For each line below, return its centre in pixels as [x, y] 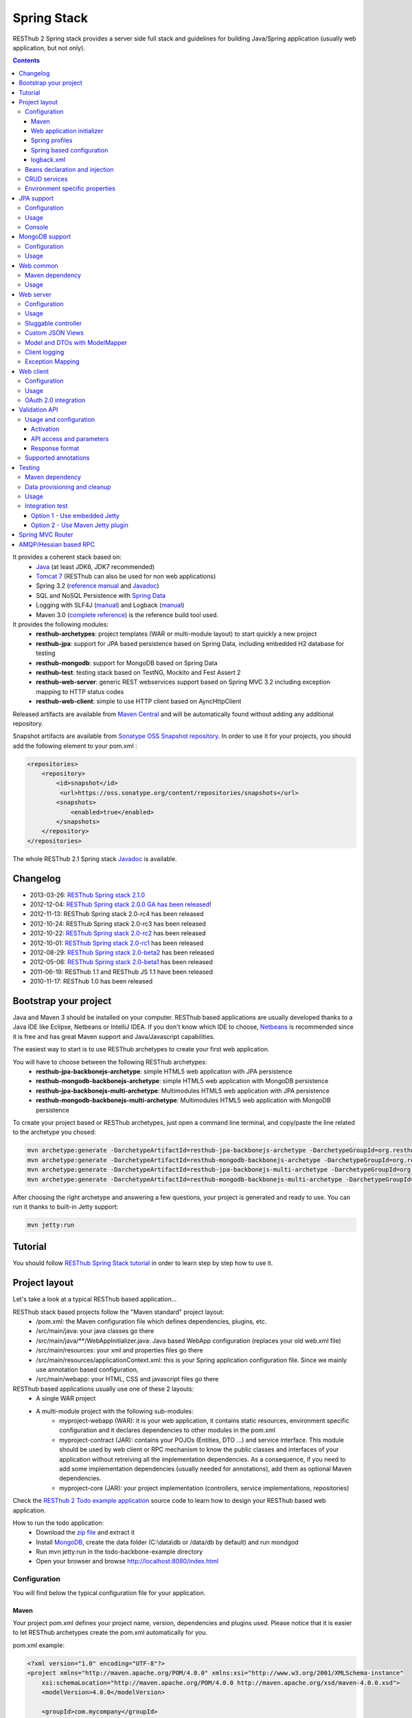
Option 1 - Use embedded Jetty [76, 515]
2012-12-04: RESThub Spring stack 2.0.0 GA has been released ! [121, 904]
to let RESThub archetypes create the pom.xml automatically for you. [110, 1633]
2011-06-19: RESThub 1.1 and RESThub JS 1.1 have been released [121, 972]
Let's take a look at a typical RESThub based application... [95, 1299]
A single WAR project [66, 1398]
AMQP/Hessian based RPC [57, 544]
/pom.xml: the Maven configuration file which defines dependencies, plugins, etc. [151, 1321]
